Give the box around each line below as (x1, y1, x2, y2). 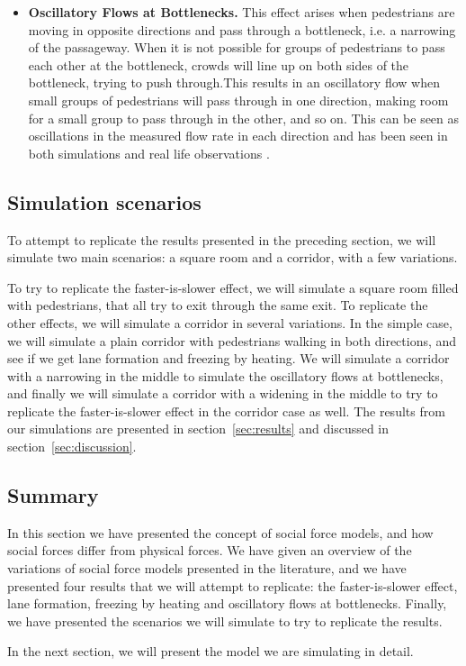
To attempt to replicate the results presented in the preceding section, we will (7, 230, 436, 249)
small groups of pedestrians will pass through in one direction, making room (28, 90, 449, 109)
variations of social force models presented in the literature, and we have (7, 559, 407, 578)
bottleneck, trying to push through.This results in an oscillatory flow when (28, 73, 440, 92)
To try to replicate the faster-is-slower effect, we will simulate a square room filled (7, 278, 459, 297)
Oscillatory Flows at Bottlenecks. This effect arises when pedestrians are (28, 3, 455, 21)
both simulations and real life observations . (28, 143, 270, 162)
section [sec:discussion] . (7, 437, 137, 456)
